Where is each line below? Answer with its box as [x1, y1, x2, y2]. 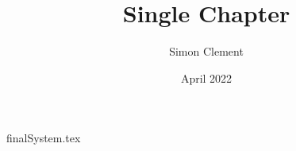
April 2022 [180, 69, 233, 86]
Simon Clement [169, 43, 244, 60]
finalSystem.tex [6, 130, 81, 146]
